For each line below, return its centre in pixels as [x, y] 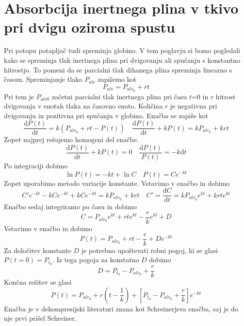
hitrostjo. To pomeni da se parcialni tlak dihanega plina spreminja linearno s [118, 69]
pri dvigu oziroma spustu [89, 27]
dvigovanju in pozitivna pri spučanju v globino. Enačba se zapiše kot [106, 115]
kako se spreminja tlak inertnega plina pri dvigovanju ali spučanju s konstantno [122, 60]
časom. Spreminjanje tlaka [43, 79]
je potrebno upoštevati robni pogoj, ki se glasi [149, 250]
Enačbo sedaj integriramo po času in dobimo [70, 207]
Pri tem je [19, 96]
